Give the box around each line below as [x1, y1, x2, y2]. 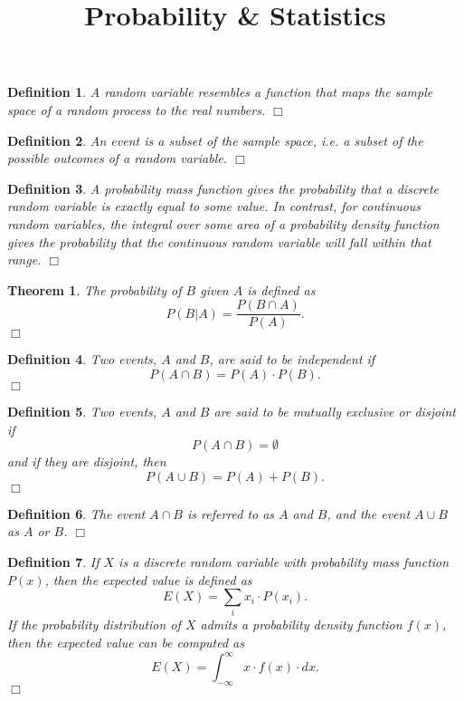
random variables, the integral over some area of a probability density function [7, 214, 440, 233]
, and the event [327, 504, 411, 523]
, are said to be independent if [209, 350, 375, 369]
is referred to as [186, 504, 275, 523]
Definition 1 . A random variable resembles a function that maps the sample [7, 82, 433, 101]
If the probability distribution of [7, 615, 181, 634]
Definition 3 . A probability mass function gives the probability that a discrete [7, 178, 440, 197]
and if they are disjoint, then [7, 452, 166, 471]
